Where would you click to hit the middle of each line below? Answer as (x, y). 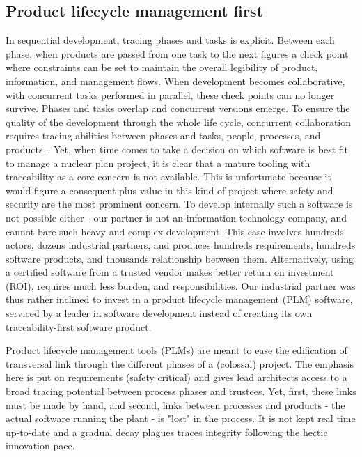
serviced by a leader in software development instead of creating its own (159, 313)
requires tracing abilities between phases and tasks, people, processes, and (163, 135)
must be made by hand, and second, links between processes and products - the (175, 404)
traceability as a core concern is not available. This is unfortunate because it (168, 177)
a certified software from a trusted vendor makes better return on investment (170, 272)
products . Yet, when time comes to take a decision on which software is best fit (177, 149)
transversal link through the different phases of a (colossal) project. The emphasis (180, 363)
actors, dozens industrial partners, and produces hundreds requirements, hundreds (181, 245)
